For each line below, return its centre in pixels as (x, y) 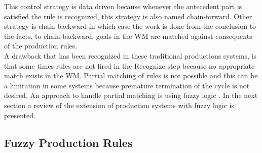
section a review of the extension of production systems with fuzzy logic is (119, 105)
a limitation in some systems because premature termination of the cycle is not (127, 85)
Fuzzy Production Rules (68, 142)
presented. (20, 115)
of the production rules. (41, 46)
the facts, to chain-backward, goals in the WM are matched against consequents (128, 36)
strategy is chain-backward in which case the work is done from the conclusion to (130, 26)
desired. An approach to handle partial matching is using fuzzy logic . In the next (131, 95)
